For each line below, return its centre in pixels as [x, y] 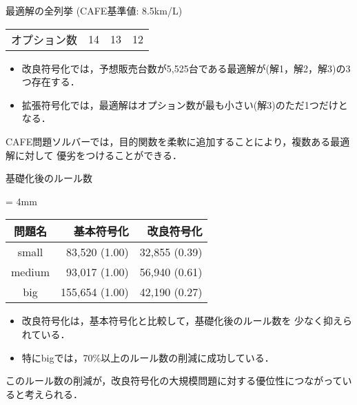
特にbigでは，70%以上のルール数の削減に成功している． [148, 357]
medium [31, 272]
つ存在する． [51, 82]
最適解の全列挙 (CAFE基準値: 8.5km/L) [94, 10]
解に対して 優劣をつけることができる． [94, 155]
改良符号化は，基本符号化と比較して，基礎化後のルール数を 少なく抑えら [187, 321]
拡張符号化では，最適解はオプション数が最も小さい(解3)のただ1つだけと [185, 104]
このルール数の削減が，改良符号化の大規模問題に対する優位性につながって [174, 381]
